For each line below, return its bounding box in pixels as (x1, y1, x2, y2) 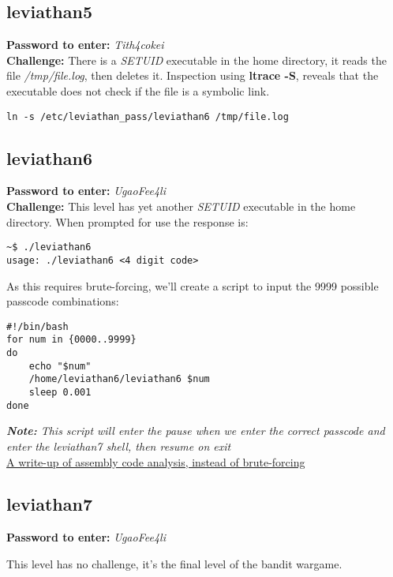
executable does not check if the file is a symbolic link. (6, 82, 270, 99)
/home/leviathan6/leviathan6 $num (28, 373, 210, 385)
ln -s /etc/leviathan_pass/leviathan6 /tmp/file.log (6, 111, 289, 122)
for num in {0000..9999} (6, 334, 137, 346)
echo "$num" (28, 360, 92, 372)
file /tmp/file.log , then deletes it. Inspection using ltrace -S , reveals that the (6, 67, 379, 84)
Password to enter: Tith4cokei (6, 36, 164, 53)
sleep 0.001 (28, 387, 92, 398)
